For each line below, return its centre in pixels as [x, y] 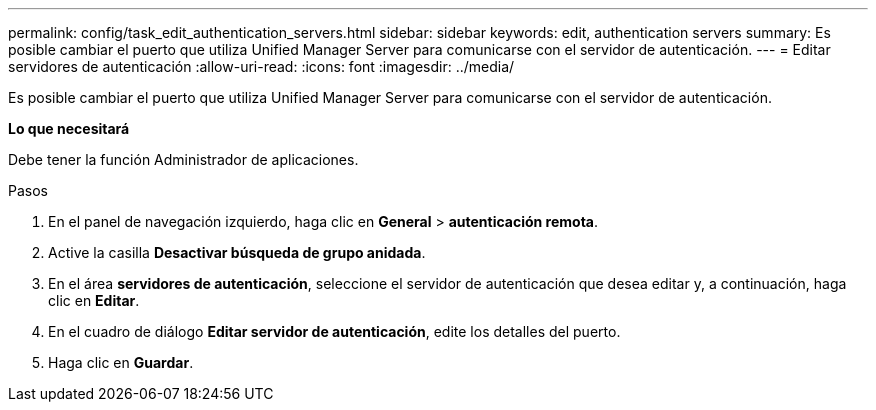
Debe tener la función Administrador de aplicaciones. [183, 159]
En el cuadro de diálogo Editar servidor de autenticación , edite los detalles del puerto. [334, 331]
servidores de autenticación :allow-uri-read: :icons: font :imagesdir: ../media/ [261, 66]
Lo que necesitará [69, 128]
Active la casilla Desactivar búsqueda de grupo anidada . [237, 252]
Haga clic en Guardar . [121, 362]
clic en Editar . [94, 300]
